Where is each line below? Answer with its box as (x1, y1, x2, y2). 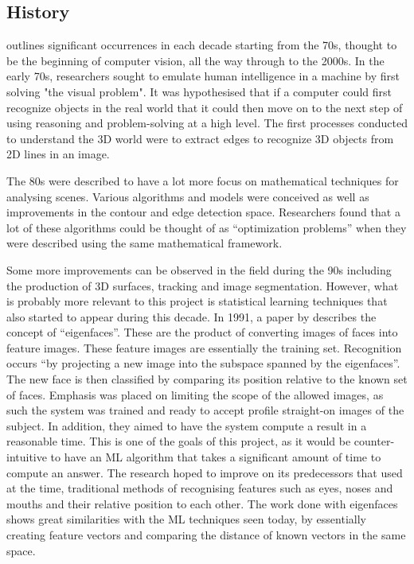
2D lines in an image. (6, 146, 110, 162)
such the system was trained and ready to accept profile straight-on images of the (6, 402, 404, 418)
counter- (353, 433, 395, 449)
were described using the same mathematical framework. (6, 235, 283, 251)
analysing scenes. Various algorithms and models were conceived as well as (6, 188, 369, 204)
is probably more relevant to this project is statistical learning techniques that (6, 293, 388, 309)
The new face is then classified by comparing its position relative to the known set (6, 371, 408, 387)
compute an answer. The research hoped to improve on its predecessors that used (6, 464, 403, 480)
